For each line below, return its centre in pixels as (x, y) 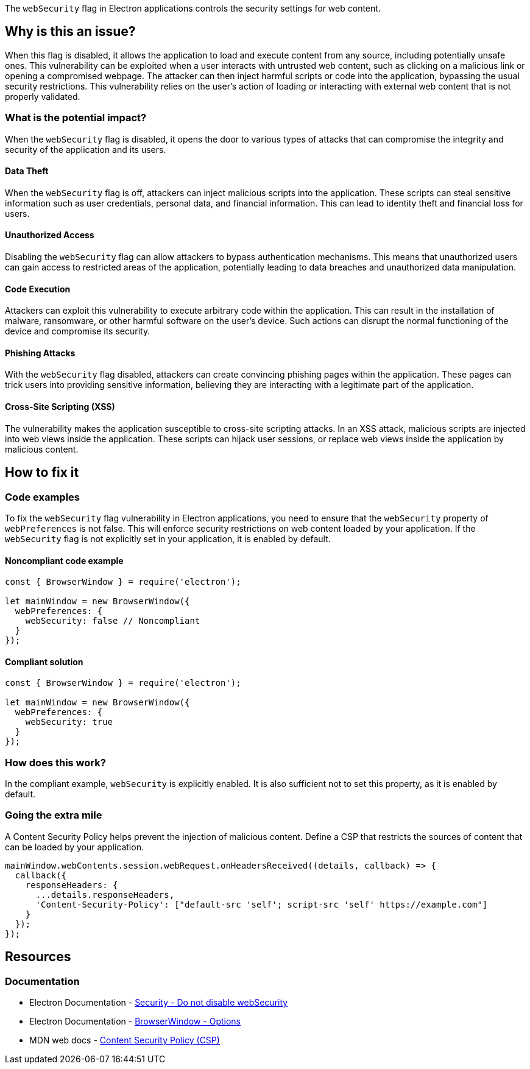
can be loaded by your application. (74, 847)
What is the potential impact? (76, 118)
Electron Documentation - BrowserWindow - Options (135, 1021)
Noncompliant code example (64, 560)
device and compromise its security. (78, 331)
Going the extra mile (54, 815)
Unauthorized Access (50, 235)
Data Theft (27, 171)
